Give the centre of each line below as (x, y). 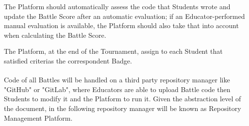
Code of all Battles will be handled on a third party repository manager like (117, 80)
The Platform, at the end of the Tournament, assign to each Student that (113, 51)
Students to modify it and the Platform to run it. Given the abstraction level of (123, 99)
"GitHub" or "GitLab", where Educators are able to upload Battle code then (117, 89)
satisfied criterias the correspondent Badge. (68, 60)
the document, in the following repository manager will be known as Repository (123, 108)
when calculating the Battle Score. (55, 35)
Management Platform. (38, 118)
